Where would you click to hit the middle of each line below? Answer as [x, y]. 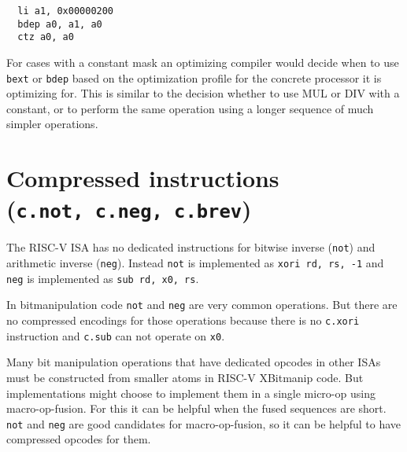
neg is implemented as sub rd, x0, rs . [103, 278]
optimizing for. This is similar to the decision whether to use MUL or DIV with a [203, 93]
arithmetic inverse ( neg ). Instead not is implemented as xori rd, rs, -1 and [195, 263]
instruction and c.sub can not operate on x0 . [116, 335]
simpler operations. [52, 124]
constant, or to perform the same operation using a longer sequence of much [190, 108]
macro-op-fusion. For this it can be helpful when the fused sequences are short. [196, 408]
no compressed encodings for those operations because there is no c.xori [183, 320]
